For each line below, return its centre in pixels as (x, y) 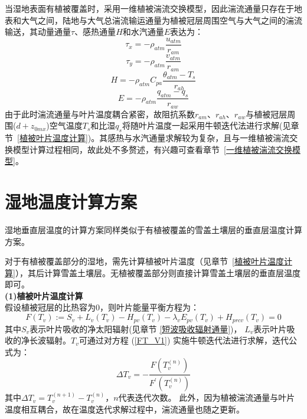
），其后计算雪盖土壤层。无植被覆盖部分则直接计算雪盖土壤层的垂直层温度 (158, 272)
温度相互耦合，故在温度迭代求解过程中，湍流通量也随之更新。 (125, 409)
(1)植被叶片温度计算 (44, 295)
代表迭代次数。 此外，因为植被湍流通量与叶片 (207, 397)
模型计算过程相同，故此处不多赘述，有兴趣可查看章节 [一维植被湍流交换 (152, 149)
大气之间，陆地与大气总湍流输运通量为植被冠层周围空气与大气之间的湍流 (161, 20)
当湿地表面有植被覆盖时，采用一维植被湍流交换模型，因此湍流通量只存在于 (149, 8)
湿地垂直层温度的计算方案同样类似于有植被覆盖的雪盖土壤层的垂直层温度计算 (153, 229)
